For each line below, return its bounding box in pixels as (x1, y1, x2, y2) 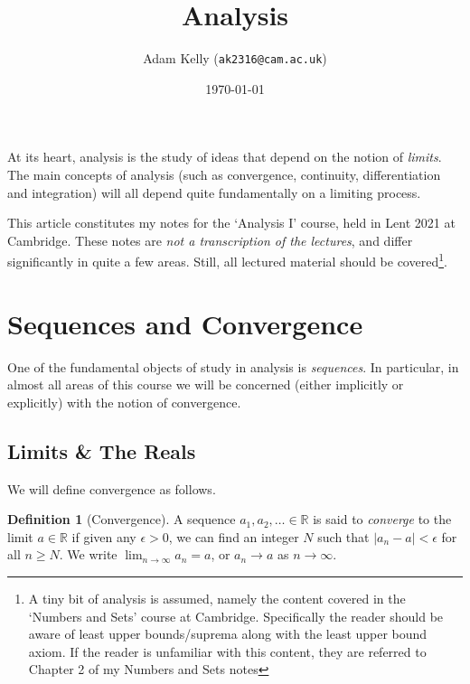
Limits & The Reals (7, 436, 196, 464)
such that (317, 527, 370, 546)
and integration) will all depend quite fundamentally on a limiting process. (7, 183, 421, 201)
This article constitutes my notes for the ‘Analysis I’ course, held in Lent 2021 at (7, 213, 456, 232)
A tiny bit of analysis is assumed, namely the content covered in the (28, 589, 406, 608)
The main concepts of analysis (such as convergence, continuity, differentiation (7, 164, 441, 183)
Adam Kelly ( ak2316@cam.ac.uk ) (143, 49, 327, 68)
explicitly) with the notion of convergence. (7, 392, 241, 411)
